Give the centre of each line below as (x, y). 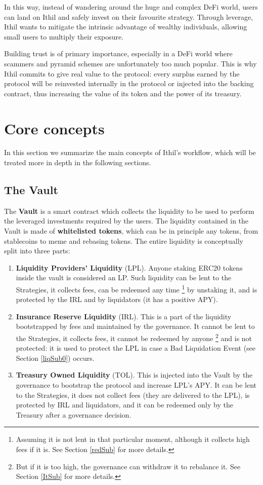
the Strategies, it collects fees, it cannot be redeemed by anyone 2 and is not (134, 337)
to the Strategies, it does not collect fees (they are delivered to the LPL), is (133, 395)
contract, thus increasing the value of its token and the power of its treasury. (123, 93)
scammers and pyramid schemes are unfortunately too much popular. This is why (130, 63)
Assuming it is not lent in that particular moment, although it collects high (133, 439)
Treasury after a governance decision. (74, 414)
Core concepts (54, 128)
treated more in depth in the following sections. (78, 162)
